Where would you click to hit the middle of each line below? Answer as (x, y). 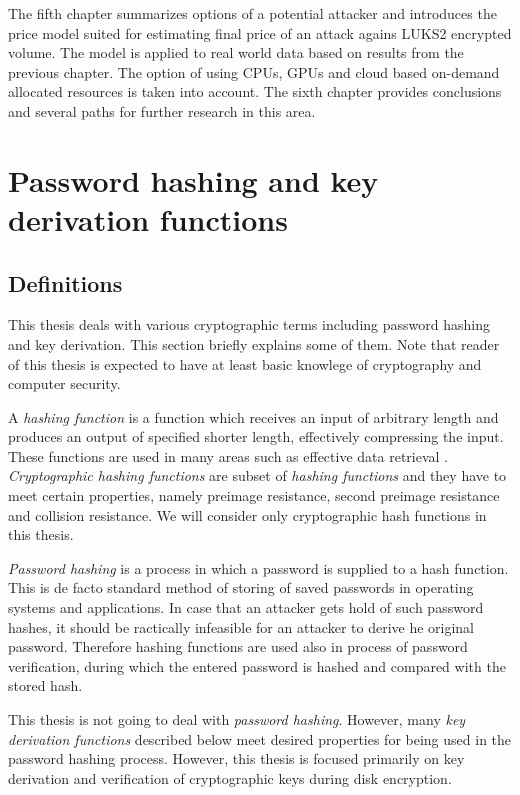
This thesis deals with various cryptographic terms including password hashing (249, 324)
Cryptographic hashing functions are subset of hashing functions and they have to (257, 475)
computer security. (64, 383)
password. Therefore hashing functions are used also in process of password (238, 646)
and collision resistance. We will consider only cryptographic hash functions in (247, 514)
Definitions (65, 282)
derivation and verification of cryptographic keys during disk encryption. (230, 777)
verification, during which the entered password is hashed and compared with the (257, 665)
